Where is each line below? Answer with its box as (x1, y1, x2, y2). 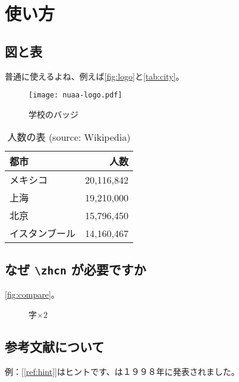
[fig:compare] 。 (5, 288, 59, 301)
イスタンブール (10, 226, 76, 241)
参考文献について (5, 337, 105, 355)
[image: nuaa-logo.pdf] (29, 91, 122, 100)
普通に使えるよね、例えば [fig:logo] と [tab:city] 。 (5, 70, 184, 82)
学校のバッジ (29, 108, 78, 120)
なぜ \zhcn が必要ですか (5, 260, 146, 278)
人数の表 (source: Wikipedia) (7, 130, 131, 144)
